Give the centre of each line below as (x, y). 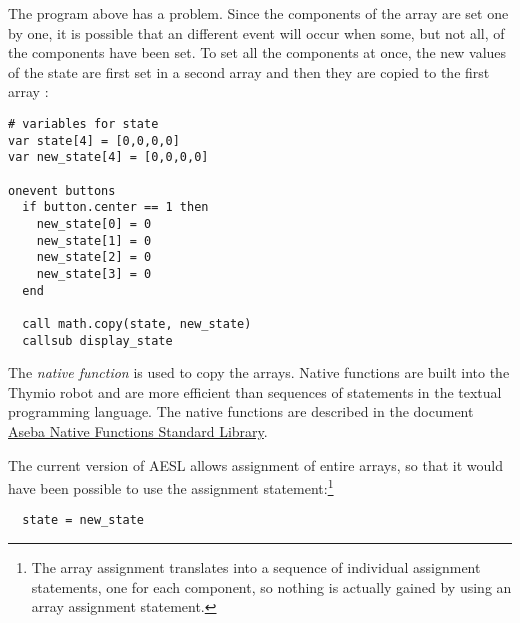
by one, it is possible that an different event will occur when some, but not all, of (256, 32)
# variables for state (83, 123)
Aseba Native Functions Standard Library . (138, 430)
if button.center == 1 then (115, 207)
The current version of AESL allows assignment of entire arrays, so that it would (255, 464)
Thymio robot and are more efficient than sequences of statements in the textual (255, 391)
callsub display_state (97, 340)
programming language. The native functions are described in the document (241, 411)
